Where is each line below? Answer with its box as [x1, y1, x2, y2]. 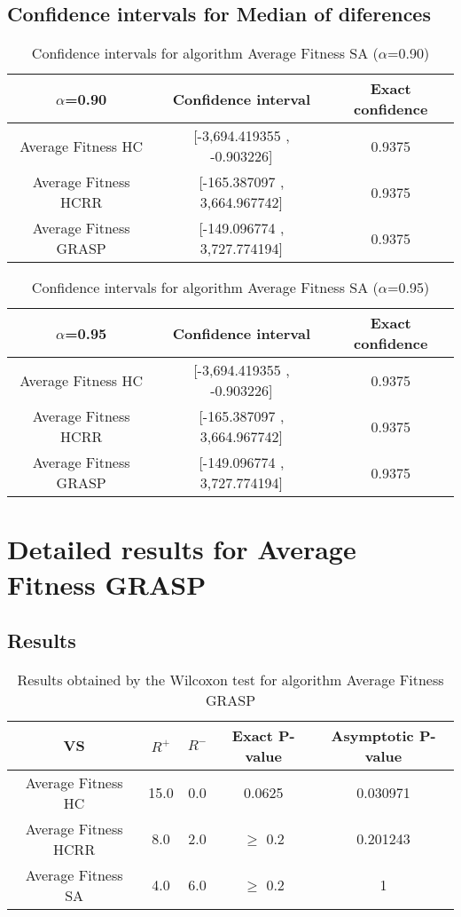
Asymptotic [331, 724, 414, 746]
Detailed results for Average [7, 531, 356, 567]
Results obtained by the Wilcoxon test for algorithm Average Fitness [17, 668, 444, 690]
